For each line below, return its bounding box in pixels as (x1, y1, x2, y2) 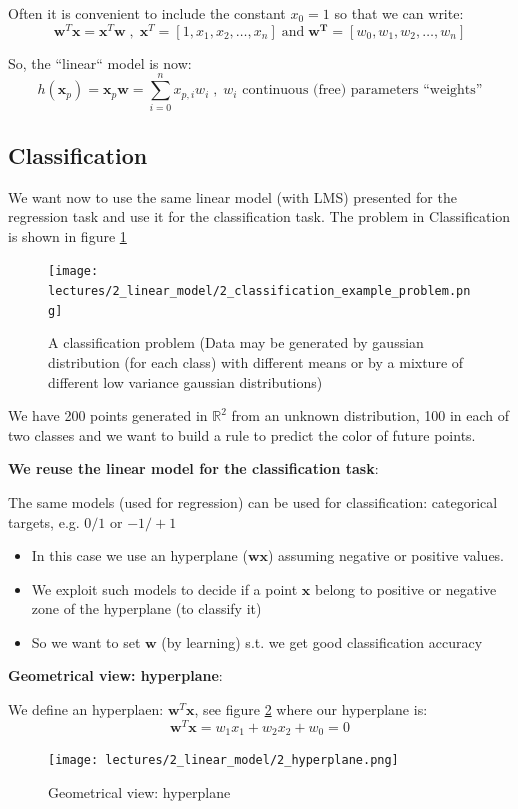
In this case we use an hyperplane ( (31, 545, 248, 566)
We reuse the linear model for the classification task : (8, 458, 379, 479)
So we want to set (31, 631, 141, 652)
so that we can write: (334, 3, 464, 23)
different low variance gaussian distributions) (48, 371, 323, 392)
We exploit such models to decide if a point (31, 578, 298, 599)
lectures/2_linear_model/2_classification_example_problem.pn (48, 284, 471, 299)
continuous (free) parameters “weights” (242, 83, 483, 98)
